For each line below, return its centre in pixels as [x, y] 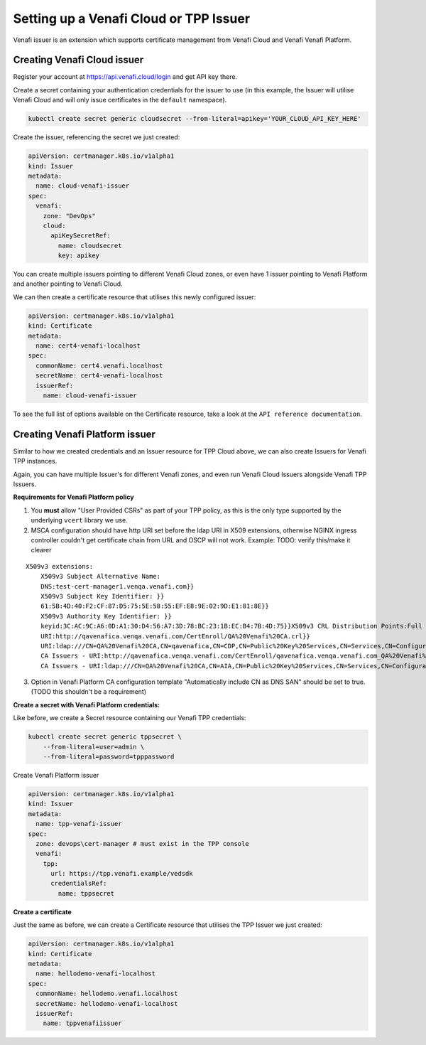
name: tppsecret [86, 893]
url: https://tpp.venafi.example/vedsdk [122, 874]
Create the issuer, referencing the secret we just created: [97, 137]
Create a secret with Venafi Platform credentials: [87, 704]
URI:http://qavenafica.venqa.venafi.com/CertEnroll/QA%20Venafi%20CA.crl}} [175, 636]
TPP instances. [35, 461]
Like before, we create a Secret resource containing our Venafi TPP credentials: [130, 718]
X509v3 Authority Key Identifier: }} [106, 616]
